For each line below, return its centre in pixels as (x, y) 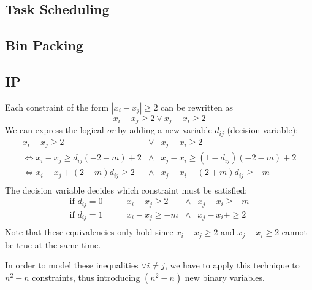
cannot (294, 232)
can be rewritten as (197, 107)
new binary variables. (225, 277)
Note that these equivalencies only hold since (89, 232)
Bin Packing (44, 45)
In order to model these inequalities (72, 265)
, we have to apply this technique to (232, 265)
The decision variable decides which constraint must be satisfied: (126, 190)
